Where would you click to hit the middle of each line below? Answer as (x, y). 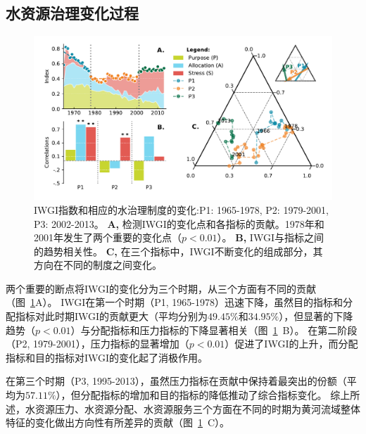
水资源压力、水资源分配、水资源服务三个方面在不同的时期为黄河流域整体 (193, 408)
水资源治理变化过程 (72, 13)
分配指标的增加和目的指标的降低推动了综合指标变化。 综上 (215, 395)
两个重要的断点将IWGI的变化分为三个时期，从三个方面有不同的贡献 (161, 288)
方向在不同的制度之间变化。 (98, 265)
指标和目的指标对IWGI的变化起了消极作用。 (107, 357)
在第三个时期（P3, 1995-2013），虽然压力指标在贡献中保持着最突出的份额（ (176, 381)
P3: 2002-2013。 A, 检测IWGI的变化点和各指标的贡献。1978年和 (179, 223)
